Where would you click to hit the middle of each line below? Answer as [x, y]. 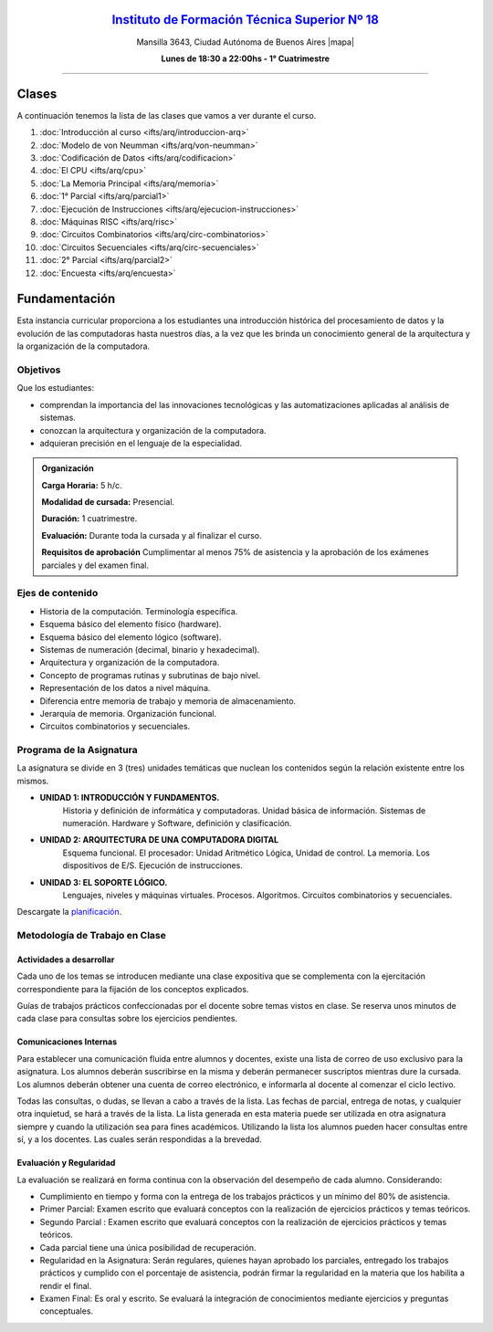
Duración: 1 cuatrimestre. [89, 519]
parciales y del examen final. [95, 565]
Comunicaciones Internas [67, 1042]
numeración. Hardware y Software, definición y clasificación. [177, 823]
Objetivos [39, 370]
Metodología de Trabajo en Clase [91, 936]
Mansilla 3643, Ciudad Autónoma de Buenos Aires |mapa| [246, 42]
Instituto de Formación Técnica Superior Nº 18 [245, 20]
